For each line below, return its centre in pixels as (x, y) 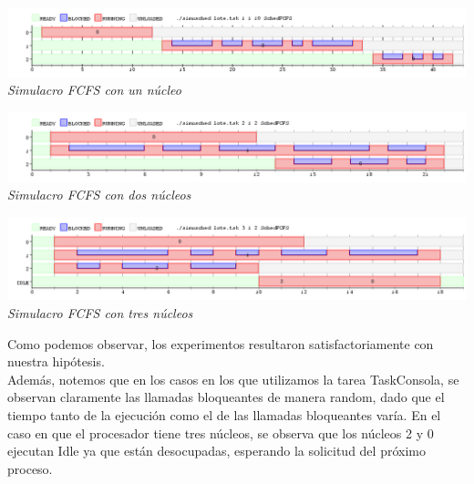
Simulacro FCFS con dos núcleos (99, 195)
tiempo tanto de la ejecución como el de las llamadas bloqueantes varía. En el (224, 415)
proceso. (30, 468)
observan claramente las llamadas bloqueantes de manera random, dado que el (226, 397)
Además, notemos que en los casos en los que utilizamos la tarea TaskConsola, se (233, 379)
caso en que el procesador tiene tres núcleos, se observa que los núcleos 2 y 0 (221, 433)
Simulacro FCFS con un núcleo (94, 90)
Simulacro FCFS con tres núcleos (100, 313)
